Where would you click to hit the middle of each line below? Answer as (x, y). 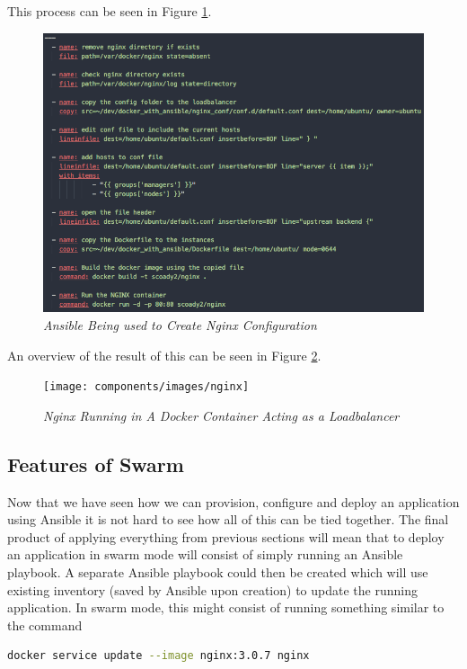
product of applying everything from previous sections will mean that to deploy (226, 536)
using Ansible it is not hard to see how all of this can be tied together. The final (228, 519)
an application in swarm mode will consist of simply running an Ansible (205, 554)
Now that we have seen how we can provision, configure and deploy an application (233, 501)
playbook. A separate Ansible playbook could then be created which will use (218, 571)
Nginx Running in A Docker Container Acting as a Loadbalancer (221, 415)
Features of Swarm (96, 464)
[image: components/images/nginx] (146, 387)
